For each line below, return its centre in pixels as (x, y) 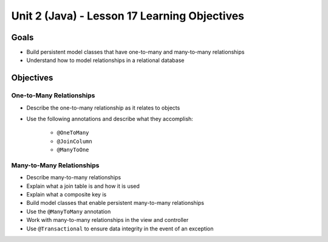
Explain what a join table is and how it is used (83, 186)
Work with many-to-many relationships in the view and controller (108, 220)
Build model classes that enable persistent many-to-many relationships (115, 203)
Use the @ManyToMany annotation (69, 211)
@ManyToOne (73, 150)
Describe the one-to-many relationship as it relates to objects (103, 108)
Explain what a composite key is (67, 195)
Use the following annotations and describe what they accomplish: (110, 119)
